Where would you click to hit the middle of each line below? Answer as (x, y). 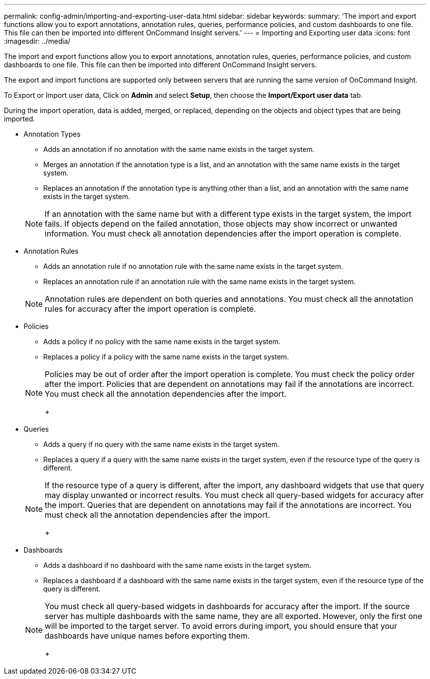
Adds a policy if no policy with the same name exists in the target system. (162, 341)
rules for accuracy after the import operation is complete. (150, 309)
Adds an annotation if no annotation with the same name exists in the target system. (179, 149)
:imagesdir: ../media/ (37, 41)
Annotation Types (52, 134)
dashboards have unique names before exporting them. (147, 636)
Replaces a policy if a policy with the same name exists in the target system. (166, 357)
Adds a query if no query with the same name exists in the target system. (161, 444)
